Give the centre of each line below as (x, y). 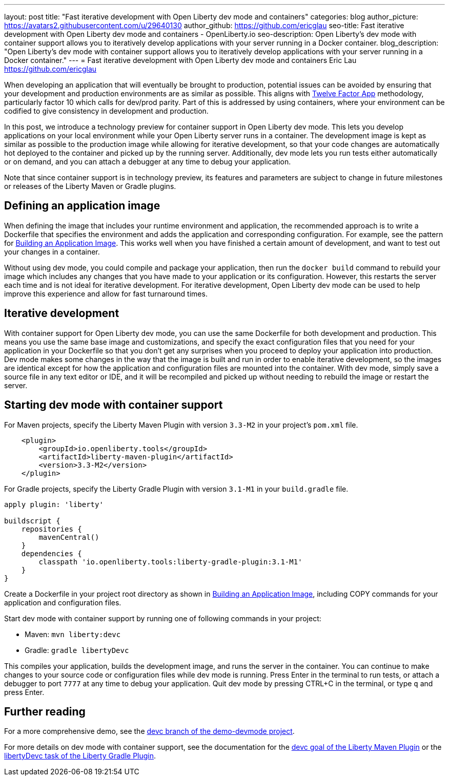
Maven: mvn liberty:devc (73, 634)
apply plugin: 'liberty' (54, 504)
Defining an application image (82, 206)
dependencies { (52, 553)
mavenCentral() (69, 537)
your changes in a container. (52, 251)
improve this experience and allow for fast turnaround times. (106, 293)
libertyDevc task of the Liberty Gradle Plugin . (80, 756)
